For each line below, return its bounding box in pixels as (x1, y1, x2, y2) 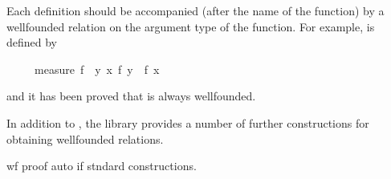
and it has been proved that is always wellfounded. (6, 87, 256, 104)
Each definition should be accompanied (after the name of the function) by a (6, 2, 385, 18)
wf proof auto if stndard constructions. (6, 157, 197, 174)
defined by (6, 34, 58, 51)
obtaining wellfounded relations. (6, 130, 164, 147)
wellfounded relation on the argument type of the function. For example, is (6, 18, 375, 35)
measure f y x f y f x (34, 60, 160, 77)
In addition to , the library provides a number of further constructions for (6, 114, 369, 131)
